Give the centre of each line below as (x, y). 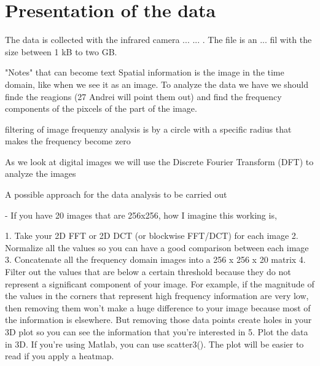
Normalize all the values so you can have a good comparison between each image (157, 247)
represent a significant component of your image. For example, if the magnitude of (160, 283)
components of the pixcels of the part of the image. (101, 108)
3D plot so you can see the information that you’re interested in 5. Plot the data (157, 332)
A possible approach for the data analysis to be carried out (116, 194)
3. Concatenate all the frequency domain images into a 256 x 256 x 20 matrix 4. (155, 259)
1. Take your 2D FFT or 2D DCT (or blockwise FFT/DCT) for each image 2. (152, 236)
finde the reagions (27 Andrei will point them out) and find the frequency (143, 96)
